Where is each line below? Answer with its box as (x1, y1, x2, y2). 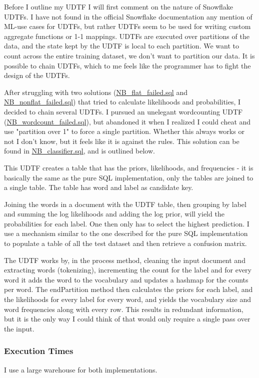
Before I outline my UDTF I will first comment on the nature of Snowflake (4, 1, 233, 11)
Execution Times (4, 344, 73, 357)
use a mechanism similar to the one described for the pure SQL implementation (4, 228, 248, 238)
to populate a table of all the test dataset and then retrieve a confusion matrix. (4, 238, 247, 248)
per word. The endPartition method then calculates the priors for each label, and (4, 284, 253, 294)
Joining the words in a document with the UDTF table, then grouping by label (4, 198, 246, 209)
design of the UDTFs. (4, 70, 70, 80)
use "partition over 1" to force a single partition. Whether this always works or (4, 126, 244, 136)
